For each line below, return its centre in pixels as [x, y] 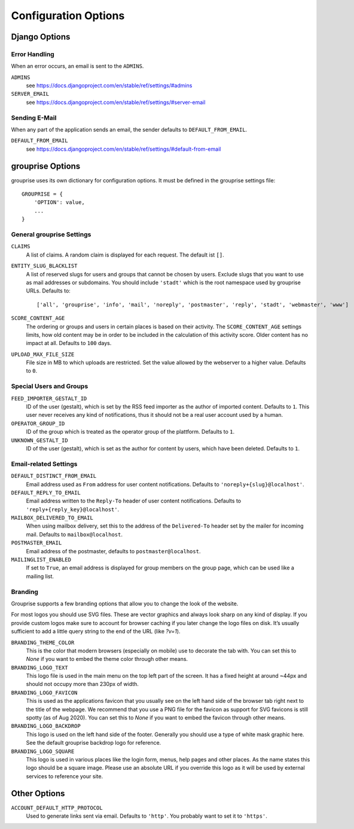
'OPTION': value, [59, 202]
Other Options [38, 793]
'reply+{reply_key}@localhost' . [73, 509]
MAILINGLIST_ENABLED [41, 560]
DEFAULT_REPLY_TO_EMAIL [46, 493]
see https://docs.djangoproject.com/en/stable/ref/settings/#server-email [116, 102]
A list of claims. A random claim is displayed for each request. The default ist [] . [125, 255]
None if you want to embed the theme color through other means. [107, 659]
